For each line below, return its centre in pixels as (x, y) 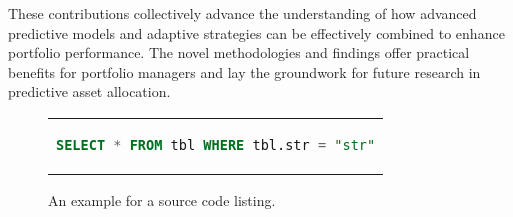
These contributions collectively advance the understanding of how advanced (242, 13)
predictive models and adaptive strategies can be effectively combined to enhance (256, 32)
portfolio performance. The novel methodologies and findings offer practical (239, 52)
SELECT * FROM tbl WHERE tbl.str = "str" (216, 144)
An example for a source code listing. (162, 199)
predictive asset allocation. (89, 91)
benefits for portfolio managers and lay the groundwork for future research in (244, 71)
